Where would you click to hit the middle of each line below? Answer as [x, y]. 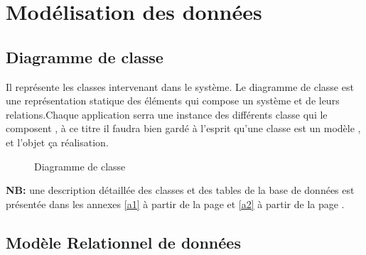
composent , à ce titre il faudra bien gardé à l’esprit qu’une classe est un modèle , [183, 128]
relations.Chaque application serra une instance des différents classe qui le [167, 114]
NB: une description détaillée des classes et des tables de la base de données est [180, 190]
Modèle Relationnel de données [123, 242]
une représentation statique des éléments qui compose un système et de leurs [173, 101]
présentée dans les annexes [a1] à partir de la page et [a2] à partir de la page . [175, 204]
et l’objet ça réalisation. [57, 142]
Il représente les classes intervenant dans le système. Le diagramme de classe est [180, 86]
